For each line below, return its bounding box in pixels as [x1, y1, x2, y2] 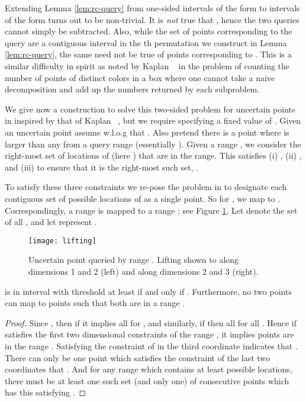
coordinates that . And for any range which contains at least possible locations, [5, 363, 292, 375]
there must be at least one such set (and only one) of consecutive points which [5, 374, 289, 387]
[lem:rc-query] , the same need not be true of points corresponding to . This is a [5, 48, 292, 60]
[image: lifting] [28, 236, 96, 245]
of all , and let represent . [5, 216, 97, 228]
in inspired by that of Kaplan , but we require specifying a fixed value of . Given [5, 114, 301, 127]
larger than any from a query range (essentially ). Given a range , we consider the [5, 137, 301, 150]
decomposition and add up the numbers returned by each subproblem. [5, 83, 260, 95]
